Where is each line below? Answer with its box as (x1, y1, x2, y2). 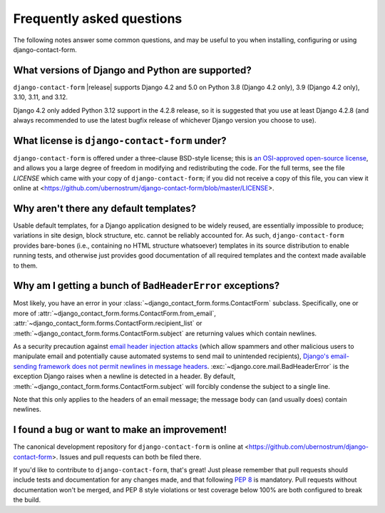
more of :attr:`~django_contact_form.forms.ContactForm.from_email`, (13, 309, 217, 318)
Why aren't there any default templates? (13, 202, 197, 214)
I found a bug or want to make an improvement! (13, 424, 227, 436)
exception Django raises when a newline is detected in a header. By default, (13, 372, 236, 381)
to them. (13, 261, 38, 270)
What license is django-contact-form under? (13, 134, 227, 146)
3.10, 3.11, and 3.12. (13, 93, 68, 101)
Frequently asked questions (13, 11, 183, 26)
